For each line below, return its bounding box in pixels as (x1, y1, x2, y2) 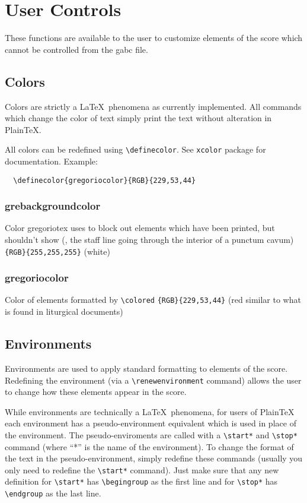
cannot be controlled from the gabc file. (5, 43, 148, 55)
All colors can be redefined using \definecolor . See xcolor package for (5, 143, 266, 156)
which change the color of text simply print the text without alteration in (5, 112, 272, 124)
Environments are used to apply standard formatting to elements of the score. (5, 362, 288, 374)
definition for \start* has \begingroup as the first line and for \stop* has (5, 475, 278, 488)
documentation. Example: (5, 154, 98, 167)
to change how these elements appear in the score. (5, 385, 187, 398)
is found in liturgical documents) (5, 305, 123, 318)
